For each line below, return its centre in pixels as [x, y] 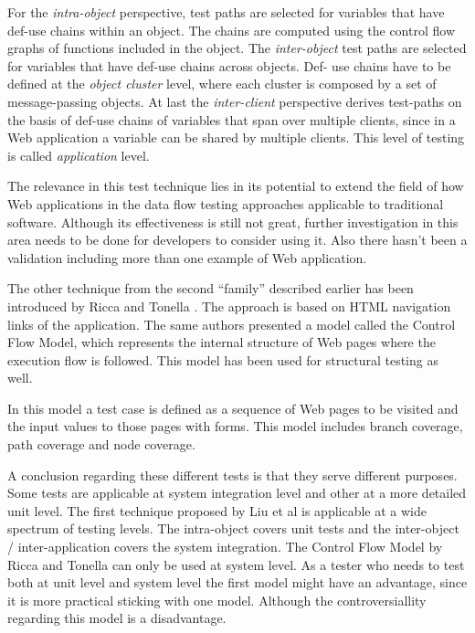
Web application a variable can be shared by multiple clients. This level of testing [236, 137]
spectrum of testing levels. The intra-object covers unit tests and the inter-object [233, 528]
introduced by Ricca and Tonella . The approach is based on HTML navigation [229, 306]
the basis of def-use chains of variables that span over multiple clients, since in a [232, 119]
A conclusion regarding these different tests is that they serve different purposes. [232, 475]
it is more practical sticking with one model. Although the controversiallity [217, 600]
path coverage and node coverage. [101, 444]
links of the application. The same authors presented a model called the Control [232, 324]
